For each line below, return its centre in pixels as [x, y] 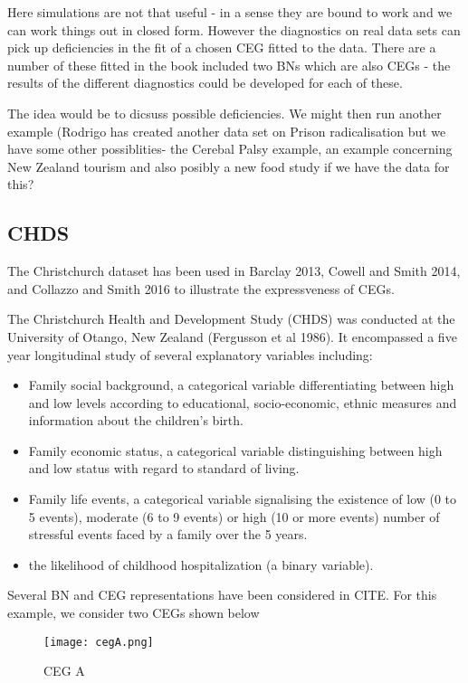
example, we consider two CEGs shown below [134, 613]
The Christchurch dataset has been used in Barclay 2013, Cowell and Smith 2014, [234, 271]
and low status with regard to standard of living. [164, 468]
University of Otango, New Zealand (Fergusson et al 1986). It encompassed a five [232, 336]
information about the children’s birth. [136, 420]
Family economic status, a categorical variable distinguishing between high [235, 450]
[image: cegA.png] [99, 642]
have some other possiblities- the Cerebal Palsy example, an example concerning [230, 149]
